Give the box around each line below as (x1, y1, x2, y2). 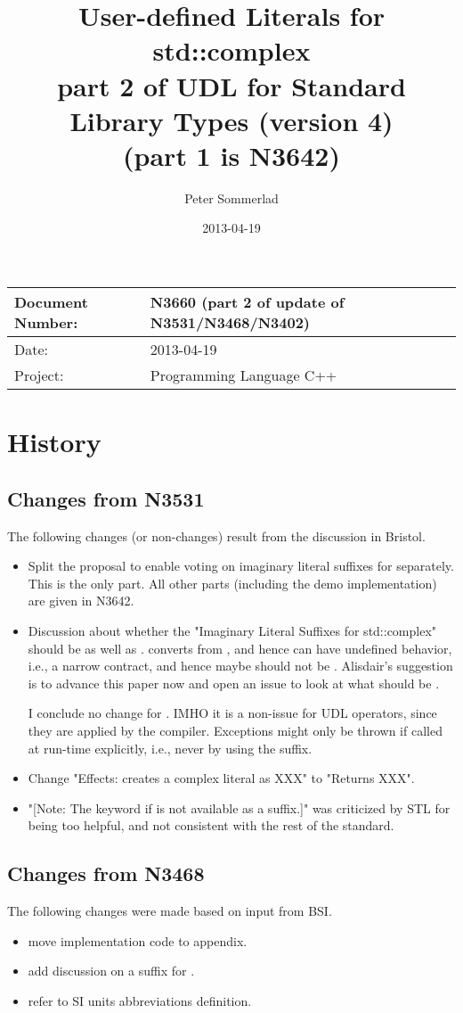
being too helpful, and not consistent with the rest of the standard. (28, 816, 394, 835)
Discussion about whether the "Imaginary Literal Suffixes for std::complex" (28, 622, 437, 640)
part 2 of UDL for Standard (57, 67, 406, 103)
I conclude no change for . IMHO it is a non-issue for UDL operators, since (28, 704, 437, 722)
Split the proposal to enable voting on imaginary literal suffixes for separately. (28, 556, 454, 575)
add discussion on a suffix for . (28, 961, 195, 980)
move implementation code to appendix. (28, 931, 248, 950)
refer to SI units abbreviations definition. (28, 991, 252, 1009)
